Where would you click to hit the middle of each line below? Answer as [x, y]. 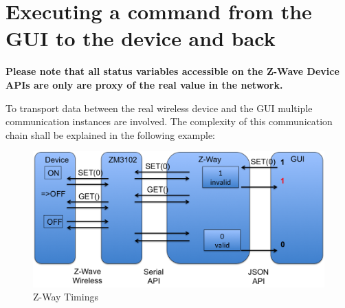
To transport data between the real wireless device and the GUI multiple [159, 108]
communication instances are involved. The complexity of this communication [169, 121]
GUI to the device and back [141, 38]
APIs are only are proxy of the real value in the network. [144, 84]
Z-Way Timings [66, 297]
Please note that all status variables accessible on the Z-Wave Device [172, 71]
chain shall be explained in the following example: [110, 134]
